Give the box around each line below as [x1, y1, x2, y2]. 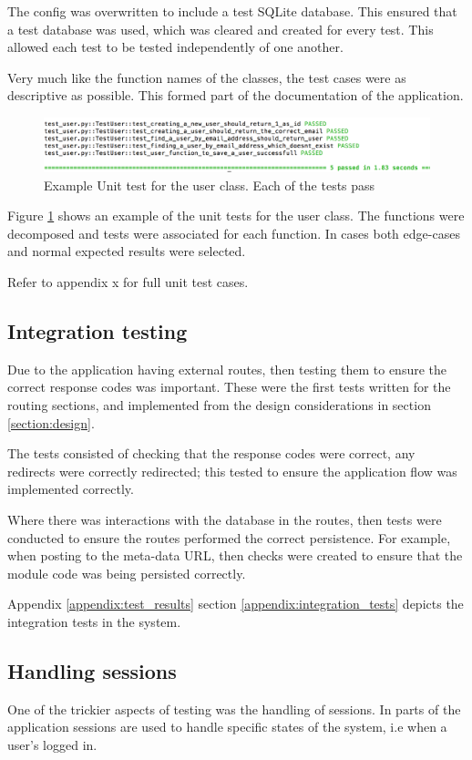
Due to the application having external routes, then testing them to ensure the [7, 359, 446, 378]
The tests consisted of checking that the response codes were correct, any [7, 444, 416, 463]
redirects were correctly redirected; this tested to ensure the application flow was [7, 461, 457, 480]
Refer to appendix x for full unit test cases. [7, 272, 249, 291]
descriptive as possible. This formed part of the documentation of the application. [7, 86, 464, 105]
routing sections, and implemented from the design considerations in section [7, 395, 431, 414]
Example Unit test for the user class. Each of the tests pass [44, 175, 375, 194]
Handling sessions [7, 656, 177, 684]
